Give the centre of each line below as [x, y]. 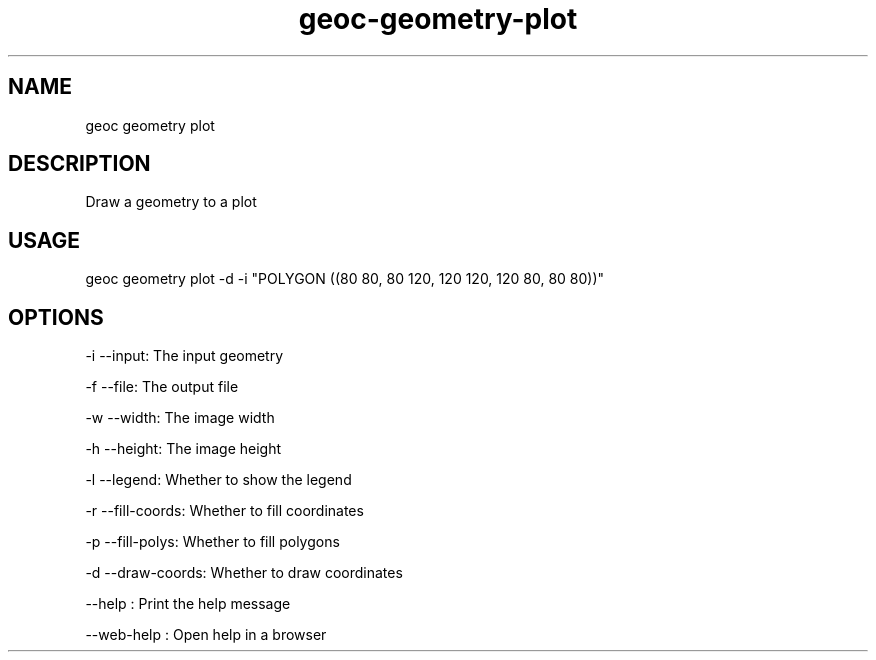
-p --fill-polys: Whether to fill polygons [212, 542]
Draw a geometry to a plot [171, 202]
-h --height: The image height [183, 449]
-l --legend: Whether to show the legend [218, 480]
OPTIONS [56, 317]
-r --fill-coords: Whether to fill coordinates [224, 511]
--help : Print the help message [188, 604]
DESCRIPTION [79, 164]
